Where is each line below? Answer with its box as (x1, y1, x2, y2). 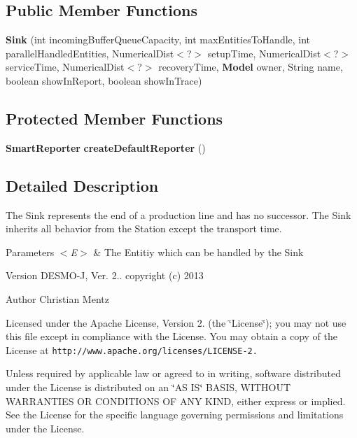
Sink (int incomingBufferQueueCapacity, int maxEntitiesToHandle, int (6, 32, 311, 47)
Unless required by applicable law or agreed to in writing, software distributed (6, 366, 341, 381)
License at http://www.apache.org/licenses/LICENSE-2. (6, 342, 258, 357)
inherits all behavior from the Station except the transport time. (6, 221, 282, 236)
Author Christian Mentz (6, 291, 109, 306)
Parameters (6, 244, 55, 259)
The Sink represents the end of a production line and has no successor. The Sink (6, 207, 351, 222)
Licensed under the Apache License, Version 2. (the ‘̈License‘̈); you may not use (6, 315, 346, 330)
